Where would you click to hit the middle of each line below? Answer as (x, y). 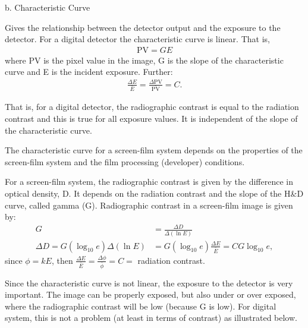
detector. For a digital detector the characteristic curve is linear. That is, (137, 39)
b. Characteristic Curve (48, 7)
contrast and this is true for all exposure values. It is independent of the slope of (151, 119)
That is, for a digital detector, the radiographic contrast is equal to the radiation (152, 107)
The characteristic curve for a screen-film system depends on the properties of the (154, 150)
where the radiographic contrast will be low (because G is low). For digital (141, 306)
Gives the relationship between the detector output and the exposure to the (143, 27)
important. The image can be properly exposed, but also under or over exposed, (150, 294)
